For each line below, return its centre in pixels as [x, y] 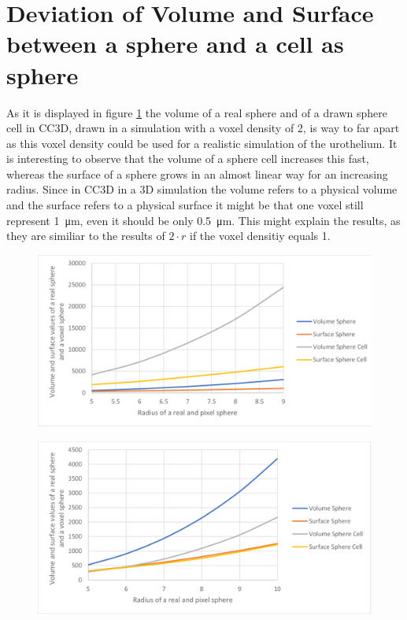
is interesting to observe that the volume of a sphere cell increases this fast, [188, 159]
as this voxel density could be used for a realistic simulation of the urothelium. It [202, 143]
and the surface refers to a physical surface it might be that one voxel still [185, 205]
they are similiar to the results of [86, 236]
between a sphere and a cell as [175, 44]
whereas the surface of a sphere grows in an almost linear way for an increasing [197, 173]
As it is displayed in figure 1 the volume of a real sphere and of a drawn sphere [197, 112]
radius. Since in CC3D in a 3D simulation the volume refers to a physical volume [202, 189]
